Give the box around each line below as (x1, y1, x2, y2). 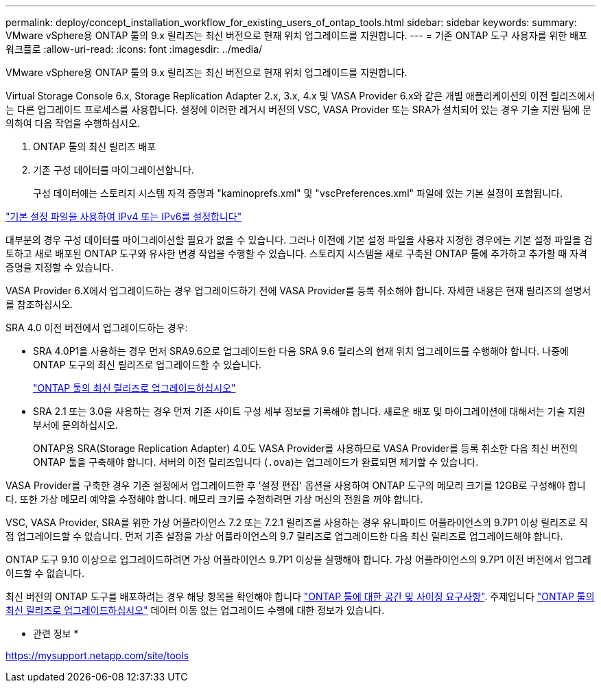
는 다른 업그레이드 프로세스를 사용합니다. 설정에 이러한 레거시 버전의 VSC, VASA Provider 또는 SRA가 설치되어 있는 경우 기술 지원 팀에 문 (5, 104, 591, 115)
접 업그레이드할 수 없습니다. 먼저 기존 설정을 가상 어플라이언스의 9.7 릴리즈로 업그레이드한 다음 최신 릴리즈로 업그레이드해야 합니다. (5, 530, 563, 542)
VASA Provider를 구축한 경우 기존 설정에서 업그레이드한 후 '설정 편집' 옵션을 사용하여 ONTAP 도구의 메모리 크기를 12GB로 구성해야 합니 (5, 479, 586, 491)
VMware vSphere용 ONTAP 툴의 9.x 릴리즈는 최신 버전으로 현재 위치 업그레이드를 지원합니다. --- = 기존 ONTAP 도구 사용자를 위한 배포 (5, 29, 587, 41)
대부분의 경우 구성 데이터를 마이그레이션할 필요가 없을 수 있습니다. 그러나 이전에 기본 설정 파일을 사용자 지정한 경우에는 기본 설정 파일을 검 (5, 234, 593, 246)
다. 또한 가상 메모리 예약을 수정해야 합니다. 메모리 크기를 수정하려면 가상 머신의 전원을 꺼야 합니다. (5, 493, 423, 505)
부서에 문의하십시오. (33, 419, 118, 431)
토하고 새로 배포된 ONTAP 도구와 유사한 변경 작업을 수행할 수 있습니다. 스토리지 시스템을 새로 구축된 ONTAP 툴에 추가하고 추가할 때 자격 (5, 248, 587, 259)
